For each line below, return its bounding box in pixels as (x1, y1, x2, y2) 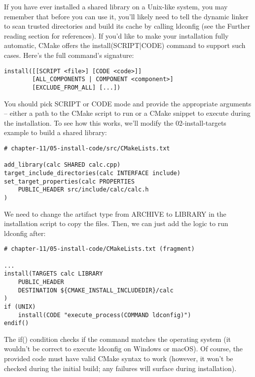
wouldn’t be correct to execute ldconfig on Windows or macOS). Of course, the (4, 343, 243, 354)
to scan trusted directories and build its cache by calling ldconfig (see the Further (4, 21, 250, 31)
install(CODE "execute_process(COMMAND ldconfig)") (18, 311, 191, 319)
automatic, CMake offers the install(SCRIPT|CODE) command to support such (4, 40, 246, 50)
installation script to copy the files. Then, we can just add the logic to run (4, 218, 228, 229)
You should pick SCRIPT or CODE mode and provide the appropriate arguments (4, 98, 252, 108)
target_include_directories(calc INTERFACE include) (4, 169, 181, 177)
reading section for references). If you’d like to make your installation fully (4, 30, 229, 41)
